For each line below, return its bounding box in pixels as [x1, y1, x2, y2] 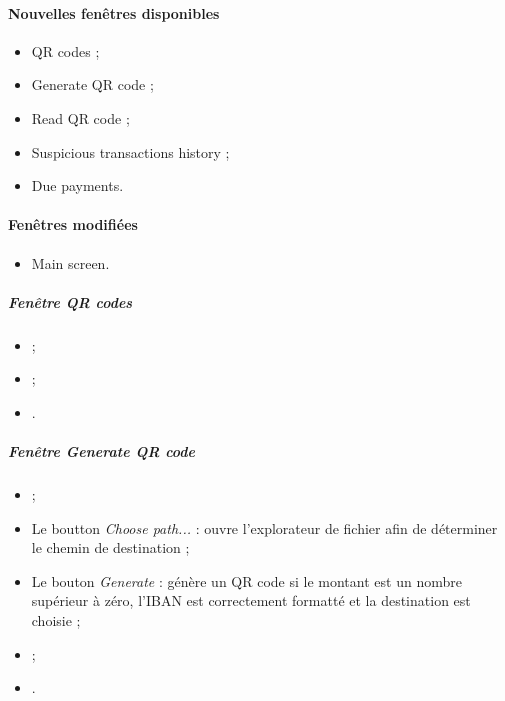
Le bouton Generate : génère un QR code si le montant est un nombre [31, 570, 462, 591]
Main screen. [31, 252, 110, 273]
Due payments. [31, 175, 124, 196]
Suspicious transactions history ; [31, 141, 230, 162]
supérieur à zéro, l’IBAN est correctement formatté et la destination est [31, 590, 471, 611]
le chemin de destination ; [31, 537, 190, 558]
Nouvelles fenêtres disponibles [8, 2, 220, 23]
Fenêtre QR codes [8, 291, 133, 312]
